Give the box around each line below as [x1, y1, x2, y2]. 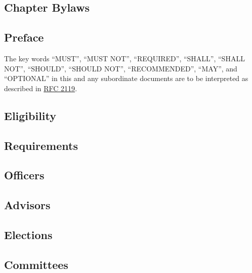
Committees [4, 256, 68, 272]
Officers [4, 167, 45, 183]
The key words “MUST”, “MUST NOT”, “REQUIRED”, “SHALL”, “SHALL [4, 53, 245, 63]
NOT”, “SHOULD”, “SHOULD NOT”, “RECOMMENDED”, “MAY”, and [4, 63, 237, 73]
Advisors [4, 197, 51, 213]
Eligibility [4, 107, 57, 123]
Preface [4, 29, 44, 45]
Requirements [4, 137, 78, 153]
